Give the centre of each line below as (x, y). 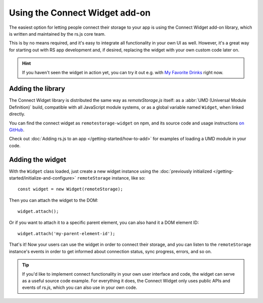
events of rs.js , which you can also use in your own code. (80, 287)
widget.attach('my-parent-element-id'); (66, 233)
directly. (17, 114)
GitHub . (17, 130)
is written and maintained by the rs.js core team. (57, 34)
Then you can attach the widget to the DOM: (54, 200)
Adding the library (37, 89)
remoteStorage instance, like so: (111, 178)
